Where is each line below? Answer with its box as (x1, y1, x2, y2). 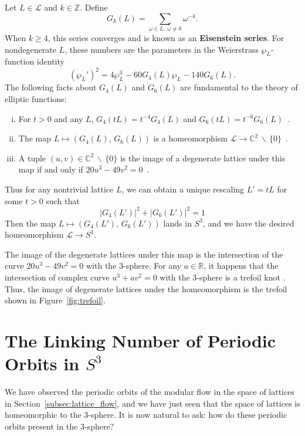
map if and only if (18, 163, 83, 175)
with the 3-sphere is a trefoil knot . (160, 271, 286, 283)
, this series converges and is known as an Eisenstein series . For (48, 31, 284, 43)
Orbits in (5, 351, 80, 376)
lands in (163, 217, 192, 229)
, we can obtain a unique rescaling (121, 182, 245, 195)
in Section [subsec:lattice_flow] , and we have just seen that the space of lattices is (5, 397, 300, 409)
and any (54, 112, 83, 124)
